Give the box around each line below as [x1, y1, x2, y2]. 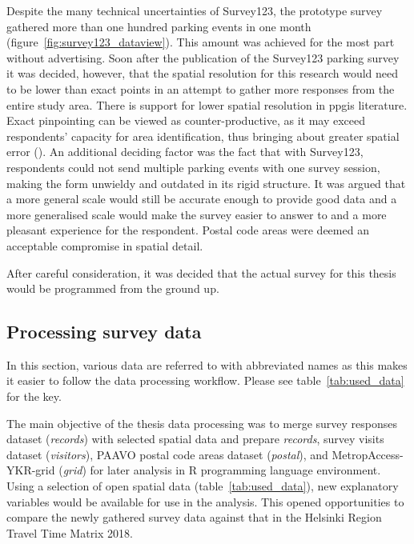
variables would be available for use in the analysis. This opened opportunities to [6, 493, 404, 510]
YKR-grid [6, 462, 55, 478]
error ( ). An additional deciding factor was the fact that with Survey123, [6, 143, 364, 160]
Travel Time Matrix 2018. [6, 524, 133, 541]
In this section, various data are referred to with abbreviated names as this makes [6, 356, 408, 373]
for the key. [6, 388, 62, 405]
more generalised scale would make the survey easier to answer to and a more [6, 206, 387, 222]
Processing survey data [6, 319, 202, 344]
